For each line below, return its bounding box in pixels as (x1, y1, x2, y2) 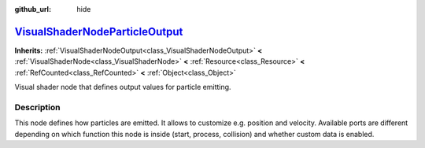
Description (14, 102, 61, 113)
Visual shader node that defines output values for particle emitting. (14, 83, 231, 92)
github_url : (14, 5, 51, 13)
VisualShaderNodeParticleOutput (14, 24, 183, 39)
